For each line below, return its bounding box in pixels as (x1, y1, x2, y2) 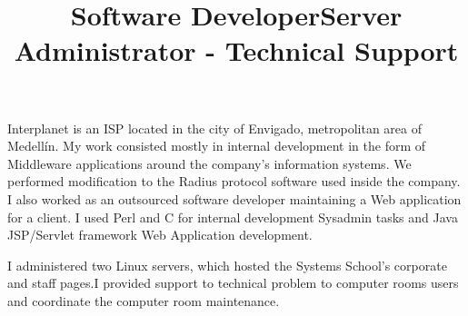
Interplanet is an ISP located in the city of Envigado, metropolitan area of (7, 118, 423, 137)
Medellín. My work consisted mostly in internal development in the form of (7, 136, 426, 155)
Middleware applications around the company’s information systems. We (7, 153, 412, 173)
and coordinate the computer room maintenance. (7, 291, 280, 310)
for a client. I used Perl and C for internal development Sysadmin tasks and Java (7, 207, 458, 226)
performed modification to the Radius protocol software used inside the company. (7, 172, 461, 191)
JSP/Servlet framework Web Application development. (7, 225, 313, 244)
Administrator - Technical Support (14, 32, 459, 69)
